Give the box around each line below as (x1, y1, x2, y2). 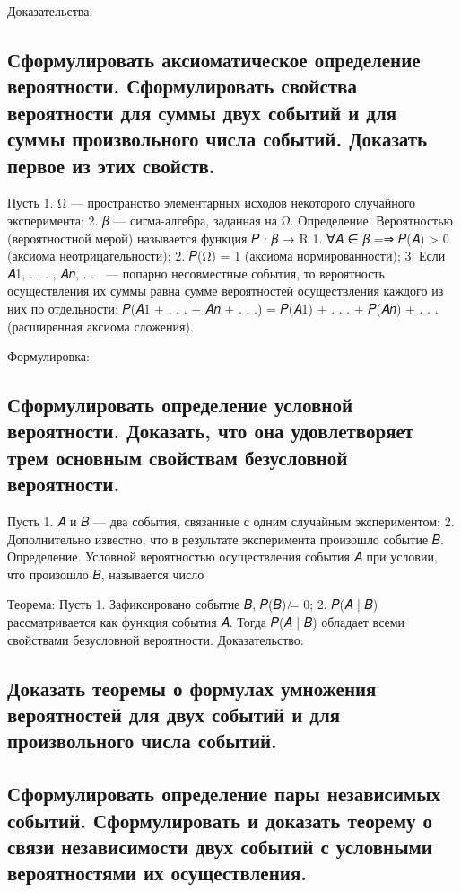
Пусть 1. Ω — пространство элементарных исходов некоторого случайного (7, 193, 416, 212)
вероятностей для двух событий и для (7, 701, 341, 729)
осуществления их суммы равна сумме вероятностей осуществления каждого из (7, 281, 444, 300)
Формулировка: (7, 347, 90, 366)
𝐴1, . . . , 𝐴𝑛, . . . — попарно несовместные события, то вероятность (7, 263, 385, 282)
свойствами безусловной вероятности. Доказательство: (7, 630, 304, 649)
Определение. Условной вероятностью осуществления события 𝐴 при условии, (7, 547, 438, 566)
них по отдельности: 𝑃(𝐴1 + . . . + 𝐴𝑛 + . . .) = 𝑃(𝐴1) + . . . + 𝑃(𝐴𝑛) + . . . (7, 298, 439, 317)
